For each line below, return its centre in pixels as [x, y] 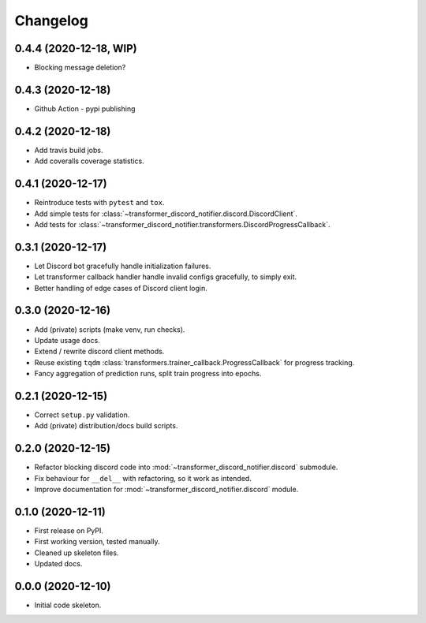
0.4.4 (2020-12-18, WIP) [76, 48]
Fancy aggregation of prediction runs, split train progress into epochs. [148, 374]
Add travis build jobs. [69, 150]
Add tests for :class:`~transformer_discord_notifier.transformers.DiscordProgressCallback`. [182, 224]
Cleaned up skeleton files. [77, 553]
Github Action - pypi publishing [85, 108]
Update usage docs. [67, 340]
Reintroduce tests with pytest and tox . [99, 203]
